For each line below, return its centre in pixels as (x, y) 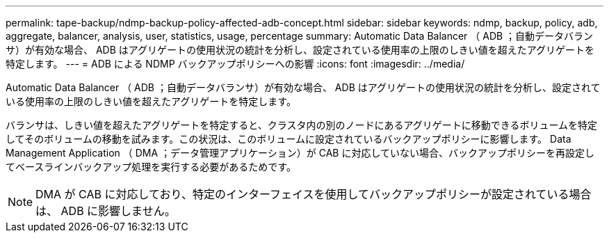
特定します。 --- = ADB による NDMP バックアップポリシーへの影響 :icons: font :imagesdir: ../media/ (235, 64)
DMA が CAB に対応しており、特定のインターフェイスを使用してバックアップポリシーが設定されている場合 (314, 194)
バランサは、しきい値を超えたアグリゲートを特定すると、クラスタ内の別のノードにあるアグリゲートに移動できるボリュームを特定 (302, 125)
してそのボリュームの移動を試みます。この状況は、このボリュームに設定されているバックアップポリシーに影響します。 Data (289, 139)
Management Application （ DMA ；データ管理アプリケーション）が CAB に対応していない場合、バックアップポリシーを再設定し (300, 153)
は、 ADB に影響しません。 (106, 211)
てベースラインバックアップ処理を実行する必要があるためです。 (151, 167)
